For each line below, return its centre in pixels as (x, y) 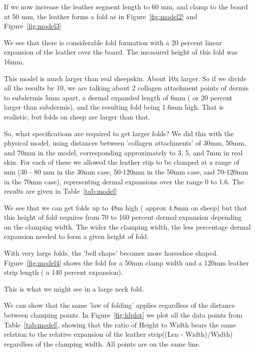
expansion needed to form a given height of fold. (76, 236)
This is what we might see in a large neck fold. (74, 288)
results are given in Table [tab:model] (61, 191)
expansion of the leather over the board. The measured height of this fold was (121, 52)
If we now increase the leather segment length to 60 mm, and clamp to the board (126, 6)
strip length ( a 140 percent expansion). (64, 272)
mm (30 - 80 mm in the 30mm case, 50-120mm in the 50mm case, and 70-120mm (126, 171)
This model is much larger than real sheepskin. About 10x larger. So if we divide (125, 78)
